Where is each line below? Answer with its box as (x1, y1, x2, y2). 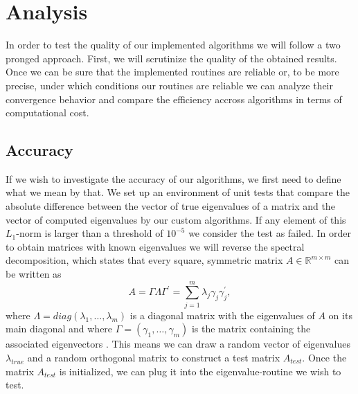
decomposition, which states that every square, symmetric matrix (6, 253, 283, 267)
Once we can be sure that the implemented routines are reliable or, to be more (6, 64, 339, 79)
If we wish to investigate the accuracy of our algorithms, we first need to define (6, 171, 341, 186)
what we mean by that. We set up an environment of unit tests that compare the (6, 185, 350, 199)
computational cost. (6, 105, 89, 120)
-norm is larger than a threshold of (16, 226, 163, 240)
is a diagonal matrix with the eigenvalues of (129, 307, 315, 322)
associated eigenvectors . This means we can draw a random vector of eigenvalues (6, 337, 350, 351)
